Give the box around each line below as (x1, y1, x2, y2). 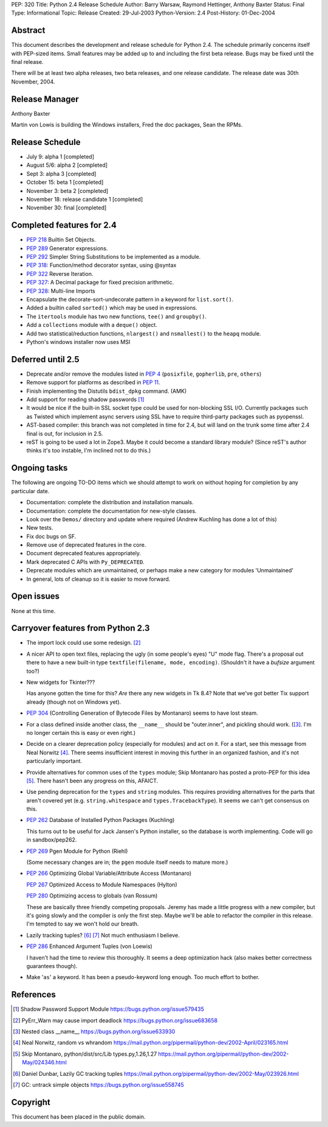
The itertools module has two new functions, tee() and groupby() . (26, 312, 207, 320)
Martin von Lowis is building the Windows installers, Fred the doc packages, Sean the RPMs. (11, 121, 243, 128)
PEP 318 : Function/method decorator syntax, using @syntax (26, 262, 177, 269)
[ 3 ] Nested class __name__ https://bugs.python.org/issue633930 (13, 1028, 176, 1035)
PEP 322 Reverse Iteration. (26, 270, 94, 277)
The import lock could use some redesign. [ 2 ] (26, 639, 141, 647)
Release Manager (11, 94, 79, 104)
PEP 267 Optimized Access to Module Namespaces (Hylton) (26, 880, 177, 888)
